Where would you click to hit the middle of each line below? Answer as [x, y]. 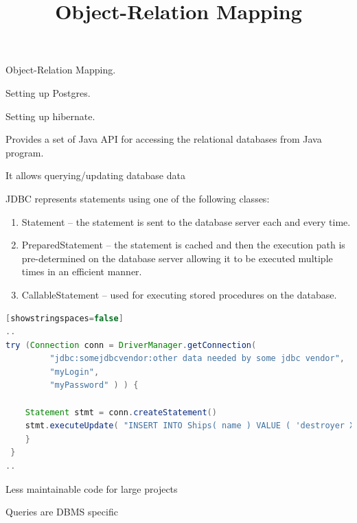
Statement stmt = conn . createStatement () [121, 412]
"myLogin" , [74, 372]
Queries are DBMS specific [62, 512]
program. [25, 152]
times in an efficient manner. [82, 271]
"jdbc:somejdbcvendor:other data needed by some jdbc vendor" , [197, 359]
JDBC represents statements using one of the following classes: [138, 198]
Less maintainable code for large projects [92, 488]
